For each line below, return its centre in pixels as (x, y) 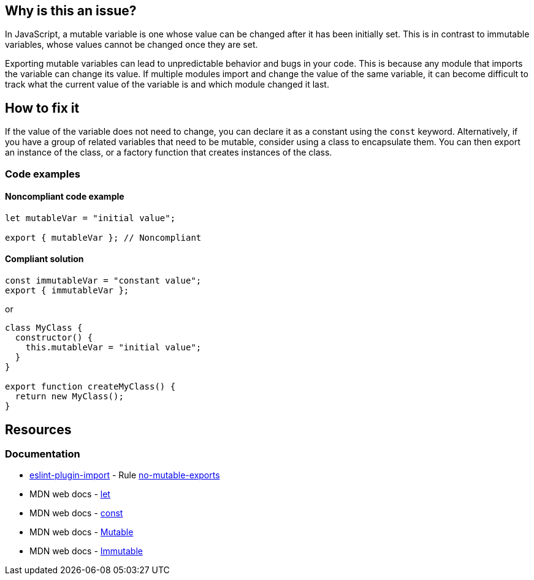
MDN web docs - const (76, 513)
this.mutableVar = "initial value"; (113, 348)
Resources (38, 429)
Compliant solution (44, 259)
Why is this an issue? (71, 11)
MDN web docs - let (70, 494)
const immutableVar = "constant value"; (103, 281)
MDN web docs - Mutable (82, 532)
